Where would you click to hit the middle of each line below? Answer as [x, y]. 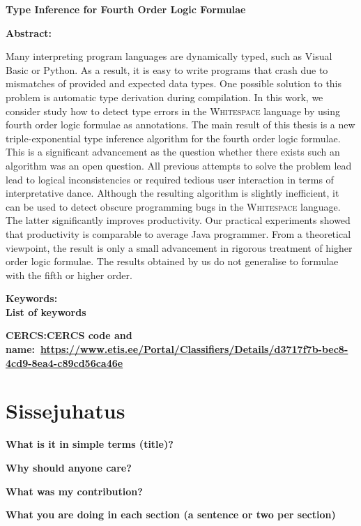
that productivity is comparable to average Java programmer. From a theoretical [178, 233]
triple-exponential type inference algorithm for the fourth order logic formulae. [173, 138]
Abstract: [29, 32]
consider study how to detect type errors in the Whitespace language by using [173, 111]
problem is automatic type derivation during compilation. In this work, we [164, 97]
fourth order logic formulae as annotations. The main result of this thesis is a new [180, 125]
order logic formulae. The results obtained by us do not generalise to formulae [172, 261]
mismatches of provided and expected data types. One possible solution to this [174, 83]
